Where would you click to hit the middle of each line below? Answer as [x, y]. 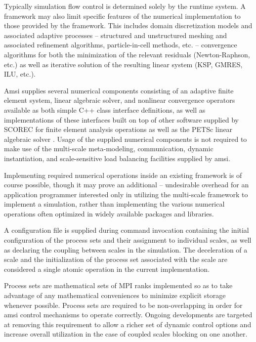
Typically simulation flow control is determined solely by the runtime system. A [125, 6]
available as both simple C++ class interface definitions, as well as [105, 109]
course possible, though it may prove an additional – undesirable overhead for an [127, 185]
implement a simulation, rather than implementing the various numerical [114, 204]
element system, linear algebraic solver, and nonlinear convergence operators [120, 100]
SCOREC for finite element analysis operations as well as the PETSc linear [118, 129]
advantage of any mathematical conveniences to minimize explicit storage [115, 295]
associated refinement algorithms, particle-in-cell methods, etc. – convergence [121, 45]
